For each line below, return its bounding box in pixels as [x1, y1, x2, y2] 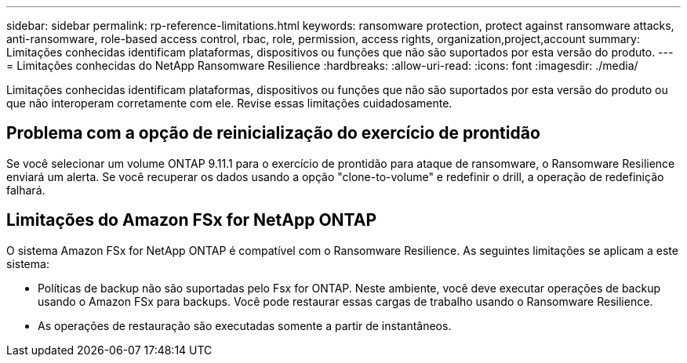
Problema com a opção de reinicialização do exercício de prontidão [6, 123, 540, 143]
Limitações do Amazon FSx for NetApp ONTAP [6, 210, 377, 231]
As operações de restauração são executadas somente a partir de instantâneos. [38, 318, 452, 332]
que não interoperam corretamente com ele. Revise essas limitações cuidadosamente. [6, 96, 453, 110]
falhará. [6, 183, 45, 197]
